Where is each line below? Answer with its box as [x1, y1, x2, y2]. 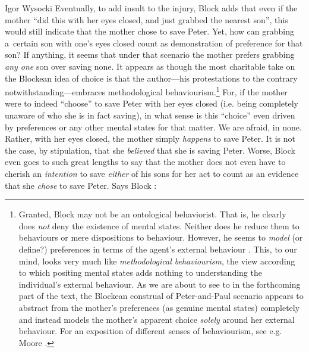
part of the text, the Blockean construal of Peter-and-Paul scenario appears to [18, 289, 304, 302]
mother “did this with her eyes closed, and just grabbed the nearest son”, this [5, 13, 288, 26]
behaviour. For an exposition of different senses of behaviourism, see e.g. [18, 325, 282, 337]
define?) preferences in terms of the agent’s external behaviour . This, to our [18, 242, 297, 255]
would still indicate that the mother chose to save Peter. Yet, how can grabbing [5, 25, 295, 38]
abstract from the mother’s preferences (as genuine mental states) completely [18, 301, 300, 313]
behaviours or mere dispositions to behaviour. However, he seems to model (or [18, 231, 303, 244]
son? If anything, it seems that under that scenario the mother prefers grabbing [5, 48, 295, 61]
